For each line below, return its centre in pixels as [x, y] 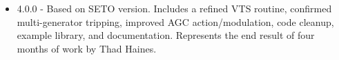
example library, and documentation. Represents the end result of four [166, 35]
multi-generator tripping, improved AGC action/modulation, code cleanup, [175, 21]
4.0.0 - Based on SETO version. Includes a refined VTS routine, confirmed [174, 8]
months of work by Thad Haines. [87, 48]
